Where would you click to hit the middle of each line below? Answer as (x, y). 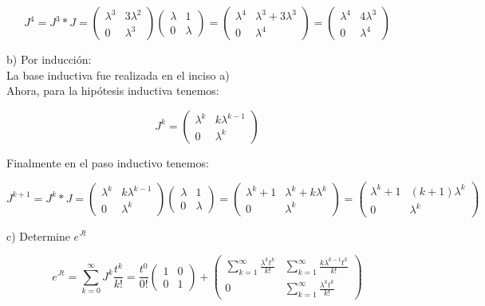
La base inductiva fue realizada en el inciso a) (118, 75)
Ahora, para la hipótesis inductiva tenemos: (113, 90)
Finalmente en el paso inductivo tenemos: (108, 162)
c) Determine (38, 235)
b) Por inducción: (49, 59)
